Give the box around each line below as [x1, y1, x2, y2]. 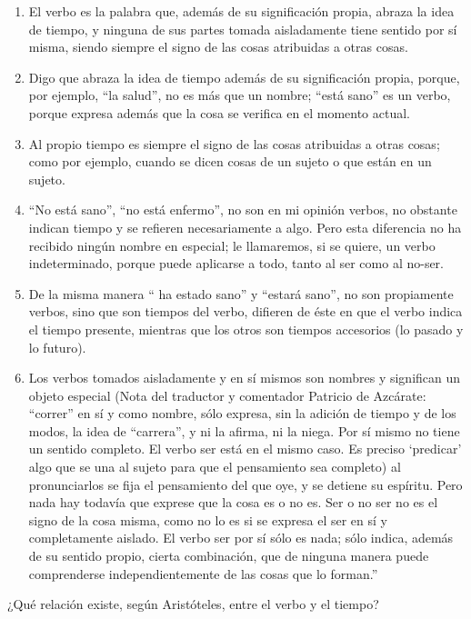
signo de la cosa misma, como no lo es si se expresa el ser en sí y [28, 510, 387, 529]
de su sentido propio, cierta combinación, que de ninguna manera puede [28, 546, 429, 565]
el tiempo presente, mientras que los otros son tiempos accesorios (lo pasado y [28, 319, 464, 338]
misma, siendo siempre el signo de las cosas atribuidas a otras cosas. [28, 37, 408, 56]
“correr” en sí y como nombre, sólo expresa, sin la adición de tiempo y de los [28, 404, 456, 423]
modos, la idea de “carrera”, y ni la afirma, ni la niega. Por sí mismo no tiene [28, 421, 460, 440]
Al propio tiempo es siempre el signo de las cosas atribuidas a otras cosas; [28, 134, 440, 153]
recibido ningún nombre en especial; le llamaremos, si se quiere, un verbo [28, 235, 436, 255]
